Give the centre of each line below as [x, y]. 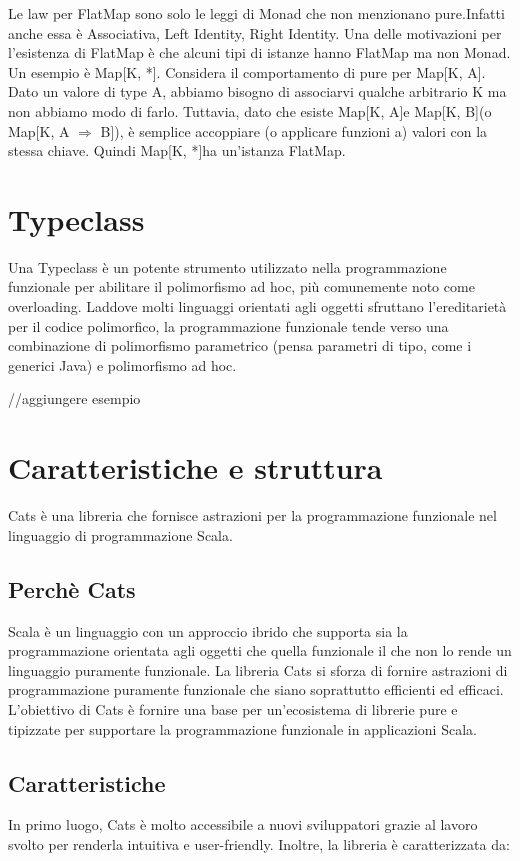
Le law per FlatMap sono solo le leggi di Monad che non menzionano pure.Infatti [256, 13]
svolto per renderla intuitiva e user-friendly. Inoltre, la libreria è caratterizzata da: [259, 843]
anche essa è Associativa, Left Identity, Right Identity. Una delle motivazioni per [255, 32]
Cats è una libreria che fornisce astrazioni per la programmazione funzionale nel [252, 515]
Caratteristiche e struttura [195, 467]
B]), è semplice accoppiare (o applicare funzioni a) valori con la [294, 130]
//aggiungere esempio [74, 398]
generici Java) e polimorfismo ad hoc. [122, 364]
